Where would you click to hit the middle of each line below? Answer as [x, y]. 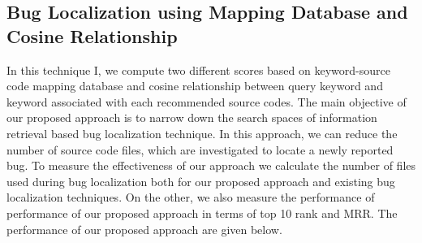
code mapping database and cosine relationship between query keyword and [195, 86]
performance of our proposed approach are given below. [144, 229]
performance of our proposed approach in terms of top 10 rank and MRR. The [202, 213]
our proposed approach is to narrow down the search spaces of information [192, 117]
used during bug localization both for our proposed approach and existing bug [201, 181]
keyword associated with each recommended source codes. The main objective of [207, 101]
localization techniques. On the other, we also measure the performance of [191, 197]
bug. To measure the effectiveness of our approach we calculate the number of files [211, 165]
